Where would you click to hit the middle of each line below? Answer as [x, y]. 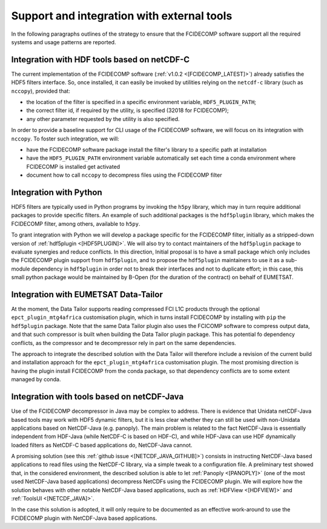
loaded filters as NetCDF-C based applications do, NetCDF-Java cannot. [102, 445]
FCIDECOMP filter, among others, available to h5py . [76, 223]
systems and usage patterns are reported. [64, 42]
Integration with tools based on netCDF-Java [97, 397]
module [21, 269]
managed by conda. [36, 379]
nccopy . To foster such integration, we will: [65, 139]
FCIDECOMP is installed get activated [73, 166]
